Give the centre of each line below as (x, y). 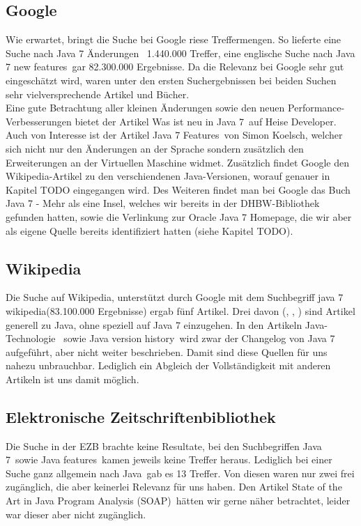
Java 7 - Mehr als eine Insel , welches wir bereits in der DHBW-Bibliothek (163, 203)
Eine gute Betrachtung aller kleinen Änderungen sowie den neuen (145, 108)
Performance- (316, 108)
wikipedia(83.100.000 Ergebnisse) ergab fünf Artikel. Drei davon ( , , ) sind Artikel (180, 310)
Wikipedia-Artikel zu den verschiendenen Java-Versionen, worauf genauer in (168, 176)
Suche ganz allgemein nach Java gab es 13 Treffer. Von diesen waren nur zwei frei (180, 473)
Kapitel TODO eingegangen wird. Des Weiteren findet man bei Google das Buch (178, 189)
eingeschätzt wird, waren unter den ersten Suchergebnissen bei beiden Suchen (171, 80)
